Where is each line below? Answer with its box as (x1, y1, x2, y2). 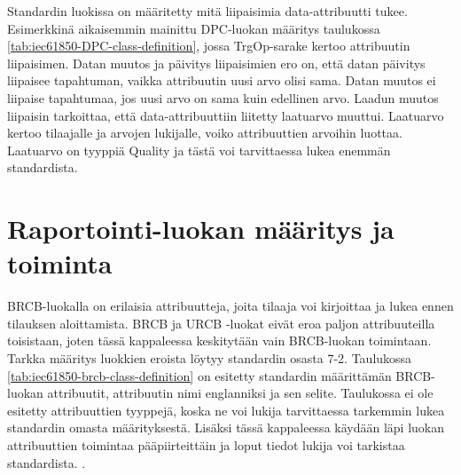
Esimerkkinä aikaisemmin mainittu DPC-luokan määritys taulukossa (7, 19, 380, 37)
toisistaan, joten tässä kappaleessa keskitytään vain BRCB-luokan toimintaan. (7, 331, 432, 350)
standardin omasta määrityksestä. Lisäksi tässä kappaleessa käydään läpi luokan (7, 418, 444, 437)
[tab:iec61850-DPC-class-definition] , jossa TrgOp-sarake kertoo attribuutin (7, 36, 410, 55)
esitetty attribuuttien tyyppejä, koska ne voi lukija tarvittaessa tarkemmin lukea (7, 400, 445, 419)
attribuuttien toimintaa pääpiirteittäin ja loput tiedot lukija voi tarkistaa (7, 436, 405, 454)
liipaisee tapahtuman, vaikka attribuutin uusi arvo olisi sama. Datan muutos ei (7, 71, 436, 90)
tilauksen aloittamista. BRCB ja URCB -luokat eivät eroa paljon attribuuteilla (7, 313, 435, 332)
